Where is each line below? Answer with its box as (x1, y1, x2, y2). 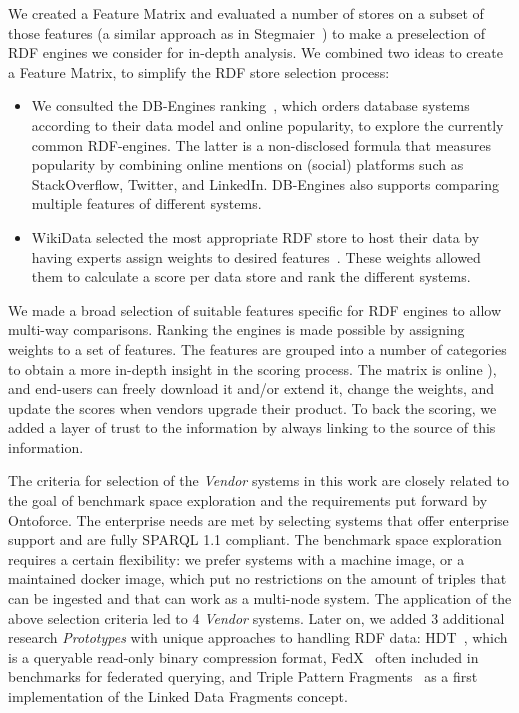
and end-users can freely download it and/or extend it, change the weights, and (8, 378, 495, 399)
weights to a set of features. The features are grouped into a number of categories (8, 338, 507, 359)
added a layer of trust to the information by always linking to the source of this (8, 417, 496, 438)
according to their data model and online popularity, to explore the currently (31, 114, 504, 135)
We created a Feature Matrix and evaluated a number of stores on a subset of (8, 3, 484, 23)
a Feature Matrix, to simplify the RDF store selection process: (8, 61, 390, 82)
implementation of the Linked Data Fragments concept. (8, 686, 348, 706)
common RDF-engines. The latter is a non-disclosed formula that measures (31, 134, 492, 155)
